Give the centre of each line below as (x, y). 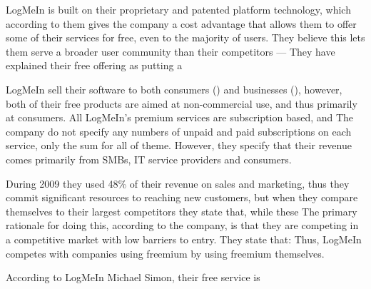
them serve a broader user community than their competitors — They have (171, 51)
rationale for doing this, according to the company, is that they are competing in (182, 225)
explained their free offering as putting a (94, 65)
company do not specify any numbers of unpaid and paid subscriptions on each (179, 131)
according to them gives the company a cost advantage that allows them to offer (181, 23)
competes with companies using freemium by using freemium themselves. (165, 253)
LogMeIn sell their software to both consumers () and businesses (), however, (174, 89)
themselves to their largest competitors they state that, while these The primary (182, 211)
